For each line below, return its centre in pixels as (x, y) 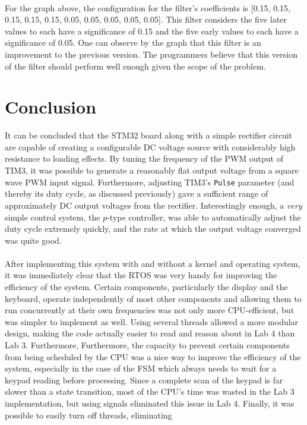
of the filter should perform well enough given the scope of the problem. (135, 66)
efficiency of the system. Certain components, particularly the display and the (146, 287)
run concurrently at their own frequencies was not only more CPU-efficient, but (150, 310)
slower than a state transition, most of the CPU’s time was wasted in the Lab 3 (150, 391)
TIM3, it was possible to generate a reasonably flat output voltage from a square (152, 170)
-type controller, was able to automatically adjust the (204, 217)
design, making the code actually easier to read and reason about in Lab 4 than (150, 333)
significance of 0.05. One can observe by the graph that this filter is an (133, 42)
